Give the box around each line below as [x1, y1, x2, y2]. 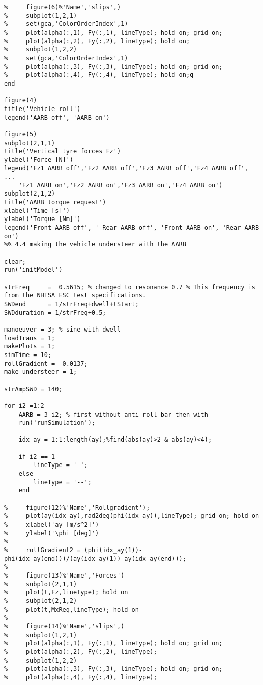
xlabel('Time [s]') [4, 207, 70, 214]
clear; [4, 258, 26, 265]
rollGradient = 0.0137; [4, 360, 88, 367]
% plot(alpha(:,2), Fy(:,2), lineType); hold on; [4, 37, 190, 45]
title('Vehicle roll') [4, 105, 81, 113]
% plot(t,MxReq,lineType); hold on [4, 606, 139, 613]
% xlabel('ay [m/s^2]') [4, 521, 99, 529]
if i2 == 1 [18, 453, 55, 460]
